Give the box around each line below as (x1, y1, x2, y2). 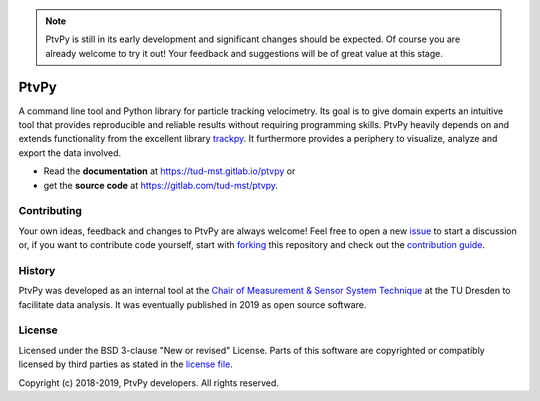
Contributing (18, 204, 82, 218)
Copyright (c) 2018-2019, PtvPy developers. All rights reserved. (18, 376, 280, 389)
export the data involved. (18, 146, 122, 159)
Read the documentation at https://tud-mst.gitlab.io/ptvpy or (43, 165, 296, 177)
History (18, 263, 56, 277)
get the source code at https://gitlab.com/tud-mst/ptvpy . (43, 179, 279, 191)
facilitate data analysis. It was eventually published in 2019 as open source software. (18, 298, 367, 310)
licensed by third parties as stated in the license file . (18, 358, 234, 370)
